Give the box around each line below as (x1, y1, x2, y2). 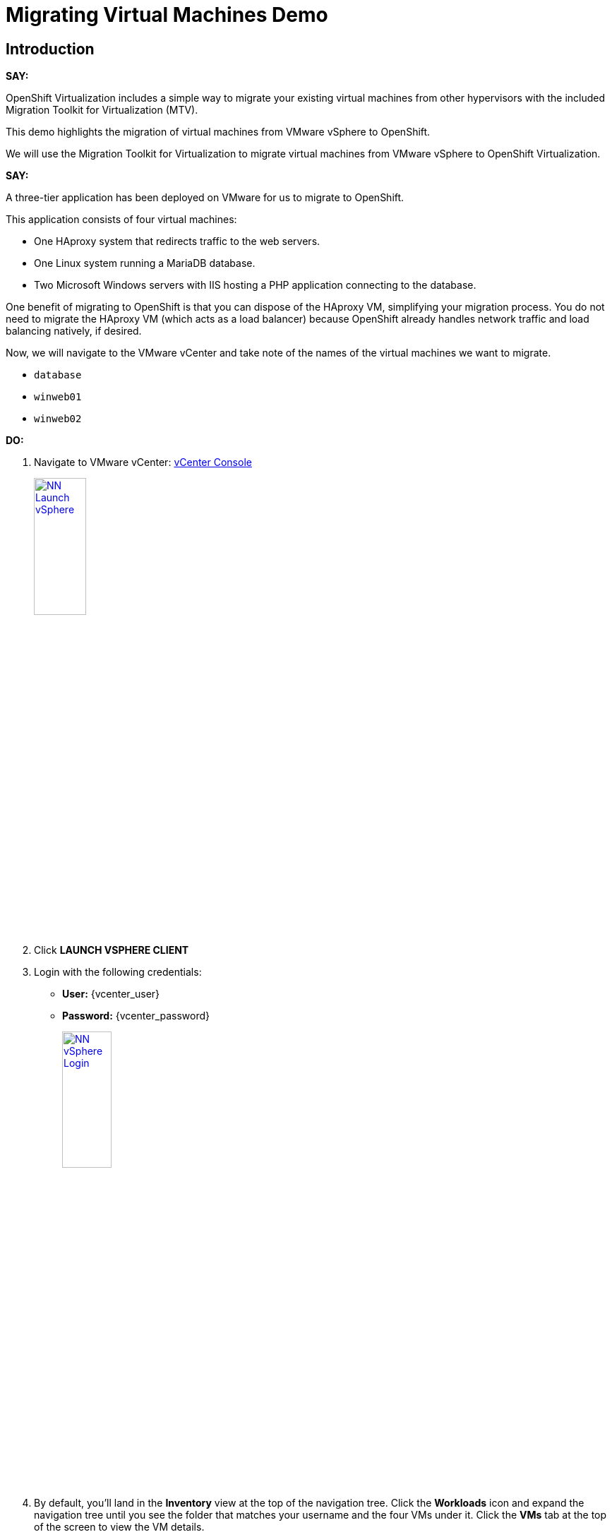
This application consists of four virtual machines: (6, 213, 237, 226)
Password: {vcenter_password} (62, 1009, 210, 1022)
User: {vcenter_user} (62, 987, 160, 1000)
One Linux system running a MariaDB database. (34, 257, 256, 270)
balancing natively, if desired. (6, 325, 142, 337)
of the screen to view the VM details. (34, 1521, 205, 1533)
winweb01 (34, 391, 82, 403)
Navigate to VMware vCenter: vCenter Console (34, 456, 252, 469)
